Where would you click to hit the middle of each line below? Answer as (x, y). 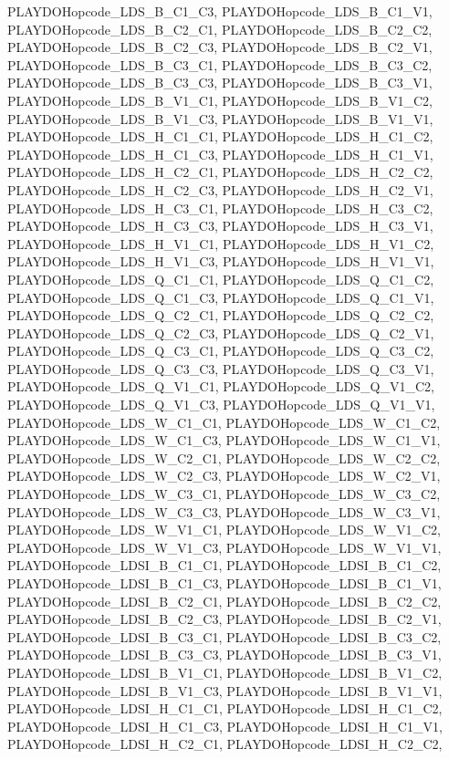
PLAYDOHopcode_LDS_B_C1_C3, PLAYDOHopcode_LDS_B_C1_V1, (220, 11)
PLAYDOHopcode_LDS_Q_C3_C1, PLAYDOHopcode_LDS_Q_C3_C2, (221, 351)
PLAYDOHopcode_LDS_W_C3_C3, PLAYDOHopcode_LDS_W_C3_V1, (224, 511)
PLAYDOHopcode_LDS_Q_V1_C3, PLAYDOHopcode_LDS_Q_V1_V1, (221, 405)
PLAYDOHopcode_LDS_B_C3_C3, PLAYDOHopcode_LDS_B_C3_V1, (220, 83)
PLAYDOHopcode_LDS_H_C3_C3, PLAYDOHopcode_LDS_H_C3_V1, (220, 226)
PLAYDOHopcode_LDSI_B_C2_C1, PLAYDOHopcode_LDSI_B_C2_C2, (224, 601)
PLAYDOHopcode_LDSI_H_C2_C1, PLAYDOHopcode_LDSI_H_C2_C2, (225, 744)
